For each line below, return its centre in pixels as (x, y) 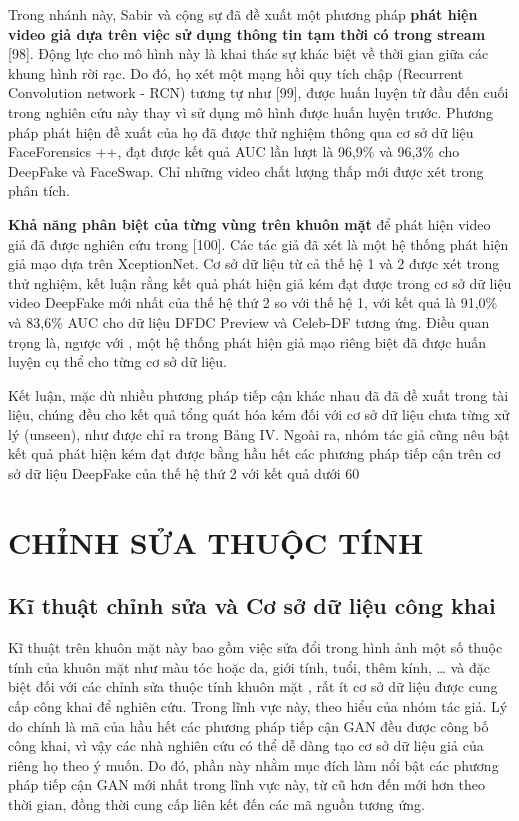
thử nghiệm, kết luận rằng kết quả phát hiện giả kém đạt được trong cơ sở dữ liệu (260, 282)
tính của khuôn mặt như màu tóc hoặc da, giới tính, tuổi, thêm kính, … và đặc (249, 666)
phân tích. (39, 190)
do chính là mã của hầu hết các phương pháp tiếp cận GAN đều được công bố (248, 725)
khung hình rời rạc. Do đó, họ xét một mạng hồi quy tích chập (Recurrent (236, 72)
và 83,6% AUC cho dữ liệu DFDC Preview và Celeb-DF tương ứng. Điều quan (249, 321)
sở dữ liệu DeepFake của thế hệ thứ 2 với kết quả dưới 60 (184, 473)
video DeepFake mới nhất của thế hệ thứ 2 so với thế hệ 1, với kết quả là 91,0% (253, 302)
